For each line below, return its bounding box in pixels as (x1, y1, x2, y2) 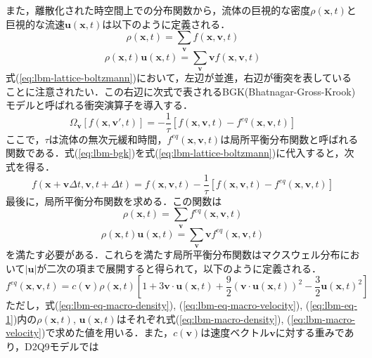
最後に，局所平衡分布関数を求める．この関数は (6, 193, 222, 208)
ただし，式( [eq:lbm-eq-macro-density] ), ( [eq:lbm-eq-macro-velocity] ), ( (6, 298, 310, 312)
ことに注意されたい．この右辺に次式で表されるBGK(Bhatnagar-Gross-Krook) (6, 84, 356, 98)
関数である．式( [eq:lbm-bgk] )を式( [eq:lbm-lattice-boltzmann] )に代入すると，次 (6, 145, 354, 160)
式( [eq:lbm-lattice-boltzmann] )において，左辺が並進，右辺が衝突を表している (6, 69, 352, 84)
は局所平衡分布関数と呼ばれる (220, 131, 359, 146)
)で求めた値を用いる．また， (41, 325, 174, 340)
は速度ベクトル (200, 325, 270, 340)
